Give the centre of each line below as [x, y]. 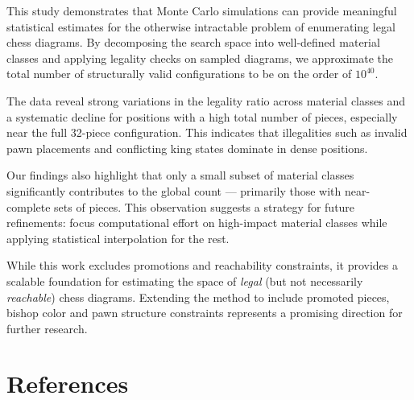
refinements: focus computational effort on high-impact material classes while [197, 223]
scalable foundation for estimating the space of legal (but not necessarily [185, 280]
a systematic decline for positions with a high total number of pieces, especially [202, 116]
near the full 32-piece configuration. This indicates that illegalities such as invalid [207, 132]
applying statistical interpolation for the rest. [118, 238]
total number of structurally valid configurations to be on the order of [179, 74]
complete [29, 206]
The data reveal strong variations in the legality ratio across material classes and [206, 100]
